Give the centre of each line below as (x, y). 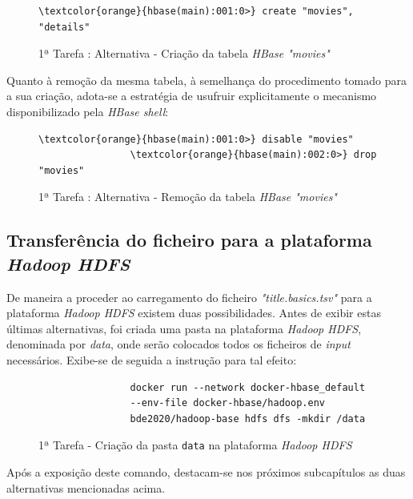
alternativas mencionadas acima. (86, 487)
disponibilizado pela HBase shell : (88, 111)
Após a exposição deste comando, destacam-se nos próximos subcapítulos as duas (206, 471)
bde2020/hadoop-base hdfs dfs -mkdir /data (248, 419)
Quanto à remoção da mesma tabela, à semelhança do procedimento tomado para (206, 80)
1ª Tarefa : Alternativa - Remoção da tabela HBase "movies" (188, 197)
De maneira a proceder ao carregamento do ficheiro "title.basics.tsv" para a (189, 297)
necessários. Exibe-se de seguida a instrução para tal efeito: (152, 359)
